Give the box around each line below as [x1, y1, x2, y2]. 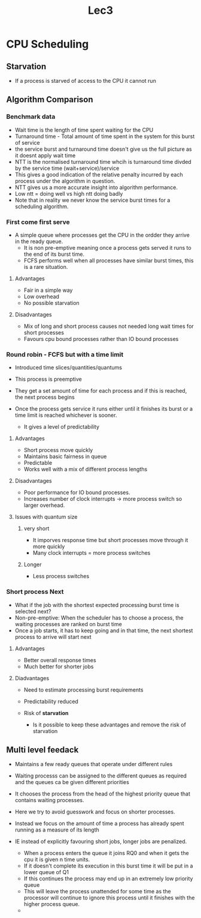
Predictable [23, 459, 53, 467]
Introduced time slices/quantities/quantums [14, 364, 123, 371]
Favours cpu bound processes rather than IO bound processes [23, 335, 179, 342]
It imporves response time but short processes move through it [32, 537, 188, 544]
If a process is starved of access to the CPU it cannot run [14, 77, 157, 84]
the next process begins [14, 394, 75, 401]
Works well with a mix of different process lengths [23, 466, 148, 473]
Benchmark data [6, 112, 56, 121]
